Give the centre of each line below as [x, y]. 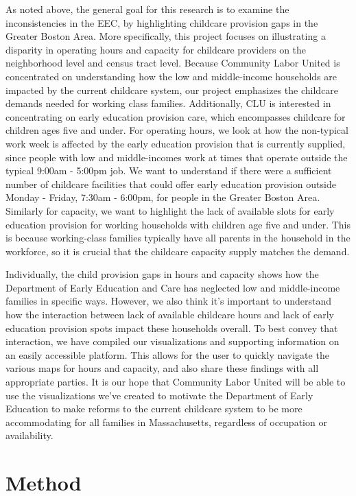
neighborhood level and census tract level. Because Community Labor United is [173, 63]
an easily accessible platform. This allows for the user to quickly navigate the [167, 354]
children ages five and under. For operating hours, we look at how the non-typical [177, 130]
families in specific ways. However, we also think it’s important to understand [169, 301]
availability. [29, 435]
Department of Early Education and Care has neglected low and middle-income [173, 287]
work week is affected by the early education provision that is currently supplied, [176, 143]
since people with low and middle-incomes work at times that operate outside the [177, 157]
